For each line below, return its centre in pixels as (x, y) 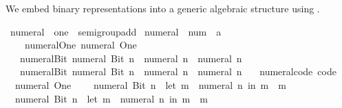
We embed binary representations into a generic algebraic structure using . (163, 8)
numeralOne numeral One (81, 45)
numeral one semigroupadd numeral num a (116, 31)
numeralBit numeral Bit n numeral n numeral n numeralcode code (178, 71)
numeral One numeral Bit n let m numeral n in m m (150, 84)
